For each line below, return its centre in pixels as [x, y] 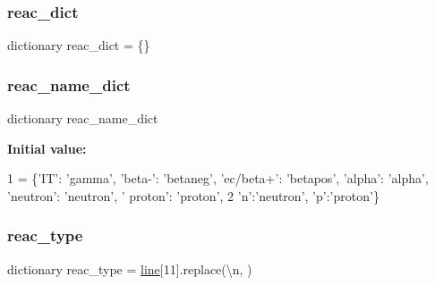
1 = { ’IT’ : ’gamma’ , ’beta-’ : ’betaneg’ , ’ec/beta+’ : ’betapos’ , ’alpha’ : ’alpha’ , [218, 178]
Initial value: [47, 148]
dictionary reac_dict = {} [79, 45]
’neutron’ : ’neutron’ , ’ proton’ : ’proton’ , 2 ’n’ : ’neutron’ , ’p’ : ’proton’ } [193, 195]
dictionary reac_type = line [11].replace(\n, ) [130, 268]
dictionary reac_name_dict [83, 118]
